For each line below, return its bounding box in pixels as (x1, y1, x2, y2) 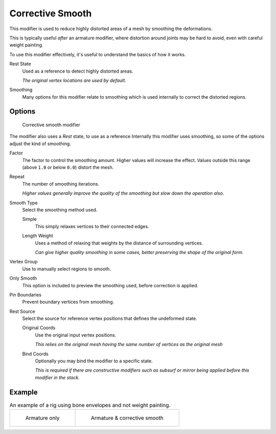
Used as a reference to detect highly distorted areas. (22, 68, 133, 74)
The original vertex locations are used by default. (22, 77, 126, 83)
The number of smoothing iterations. (22, 180, 100, 187)
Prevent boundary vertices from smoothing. (22, 299, 114, 305)
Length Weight (22, 233, 53, 239)
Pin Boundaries (9, 291, 42, 298)
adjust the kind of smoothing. (9, 141, 71, 147)
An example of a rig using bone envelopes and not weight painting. (9, 401, 171, 408)
